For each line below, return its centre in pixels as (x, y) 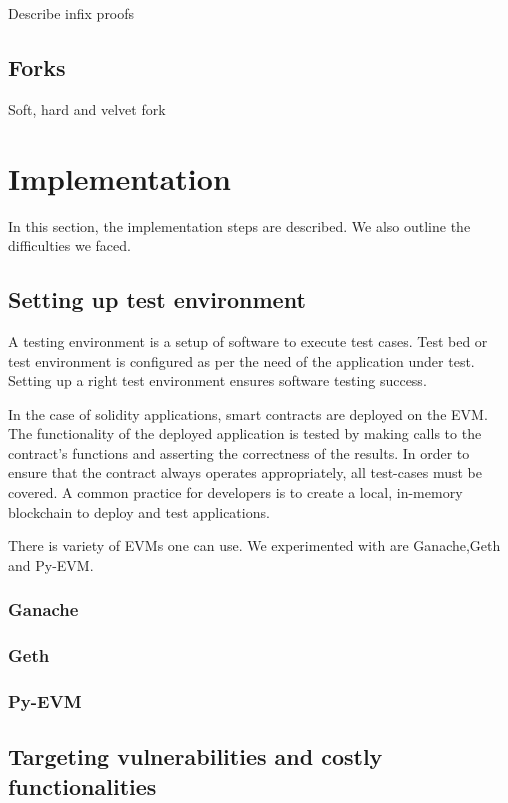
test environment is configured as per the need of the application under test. (241, 360)
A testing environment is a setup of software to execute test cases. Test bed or (248, 340)
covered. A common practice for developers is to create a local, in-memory (235, 492)
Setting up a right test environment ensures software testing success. (217, 380)
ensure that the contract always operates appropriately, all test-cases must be (245, 472)
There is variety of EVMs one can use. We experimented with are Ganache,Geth (254, 545)
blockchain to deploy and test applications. (139, 511)
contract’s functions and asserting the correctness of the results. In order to (239, 452)
